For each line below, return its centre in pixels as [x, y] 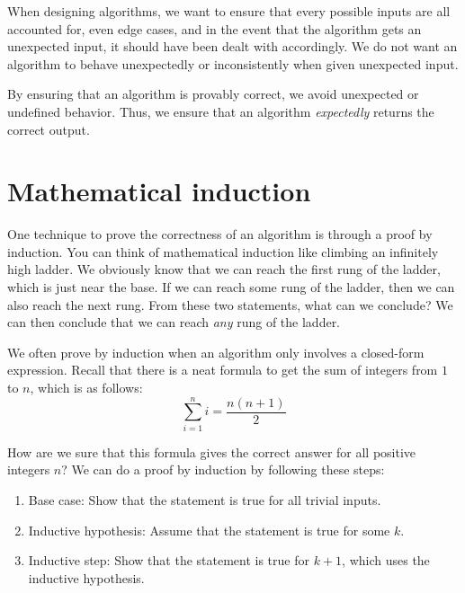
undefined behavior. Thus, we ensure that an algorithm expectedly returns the [221, 111]
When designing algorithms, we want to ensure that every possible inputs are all [229, 11]
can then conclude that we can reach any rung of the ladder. [174, 322]
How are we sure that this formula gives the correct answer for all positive [212, 451]
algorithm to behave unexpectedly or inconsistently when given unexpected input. [233, 63]
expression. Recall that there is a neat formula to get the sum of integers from [223, 370]
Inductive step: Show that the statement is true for [169, 560]
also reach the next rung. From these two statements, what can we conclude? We [230, 304]
